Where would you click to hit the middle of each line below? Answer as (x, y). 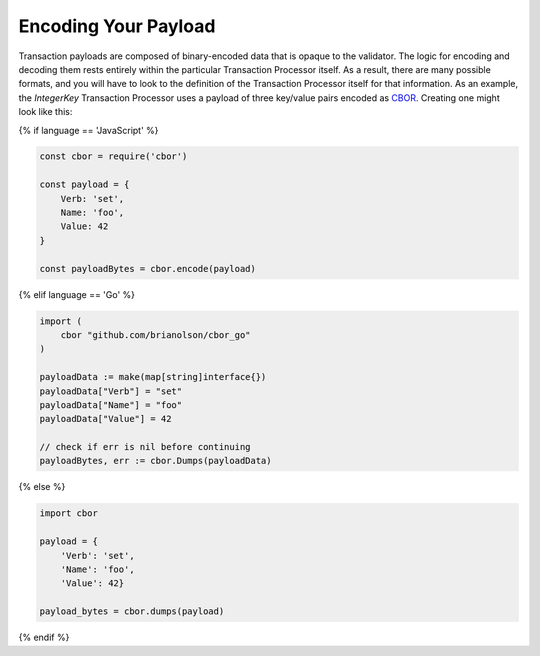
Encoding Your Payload (117, 26)
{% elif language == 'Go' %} (76, 294)
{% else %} (42, 487)
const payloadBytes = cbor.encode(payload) (148, 268)
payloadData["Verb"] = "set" (111, 391)
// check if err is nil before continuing (145, 447)
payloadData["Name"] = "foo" (111, 404)
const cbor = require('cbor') (113, 156)
